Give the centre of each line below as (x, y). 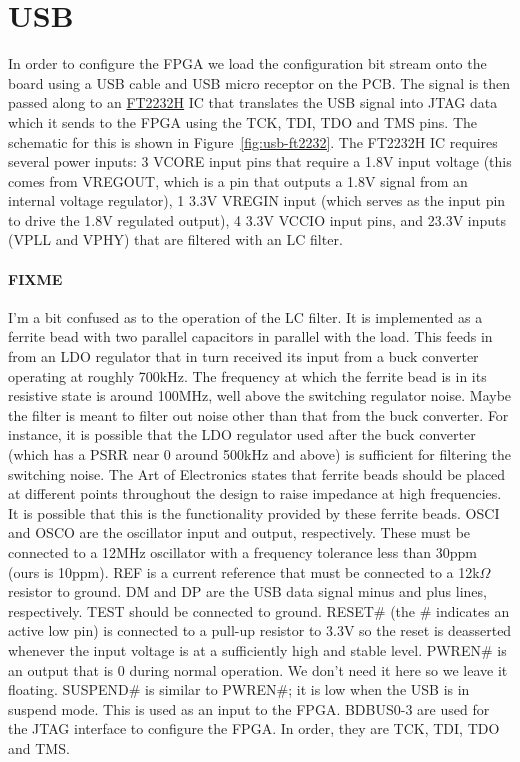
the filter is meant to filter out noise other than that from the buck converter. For (258, 414)
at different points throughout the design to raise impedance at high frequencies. (255, 493)
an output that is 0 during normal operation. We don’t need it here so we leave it (258, 669)
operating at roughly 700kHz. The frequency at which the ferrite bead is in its (247, 375)
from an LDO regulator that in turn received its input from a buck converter (243, 356)
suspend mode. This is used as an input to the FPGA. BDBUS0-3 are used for (249, 708)
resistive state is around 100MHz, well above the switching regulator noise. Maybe (260, 395)
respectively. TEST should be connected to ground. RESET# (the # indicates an (259, 610)
